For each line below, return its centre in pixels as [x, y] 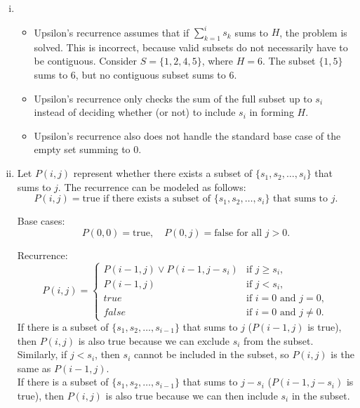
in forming [272, 112]
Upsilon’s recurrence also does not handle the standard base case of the [187, 135]
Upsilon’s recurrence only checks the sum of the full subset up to [173, 98]
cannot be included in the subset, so [211, 354]
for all [249, 233]
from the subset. [279, 340]
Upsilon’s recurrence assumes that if [112, 32]
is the [342, 354]
